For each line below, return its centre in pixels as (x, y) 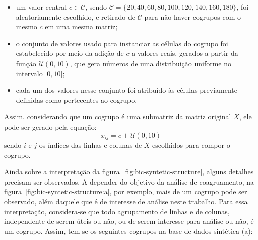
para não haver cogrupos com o (193, 16)
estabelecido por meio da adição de (70, 53)
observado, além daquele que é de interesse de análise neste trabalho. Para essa (126, 201)
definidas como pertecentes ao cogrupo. (76, 100)
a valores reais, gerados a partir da (185, 53)
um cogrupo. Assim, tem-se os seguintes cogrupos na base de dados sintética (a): (128, 231)
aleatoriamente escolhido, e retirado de (76, 16)
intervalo (29, 73)
